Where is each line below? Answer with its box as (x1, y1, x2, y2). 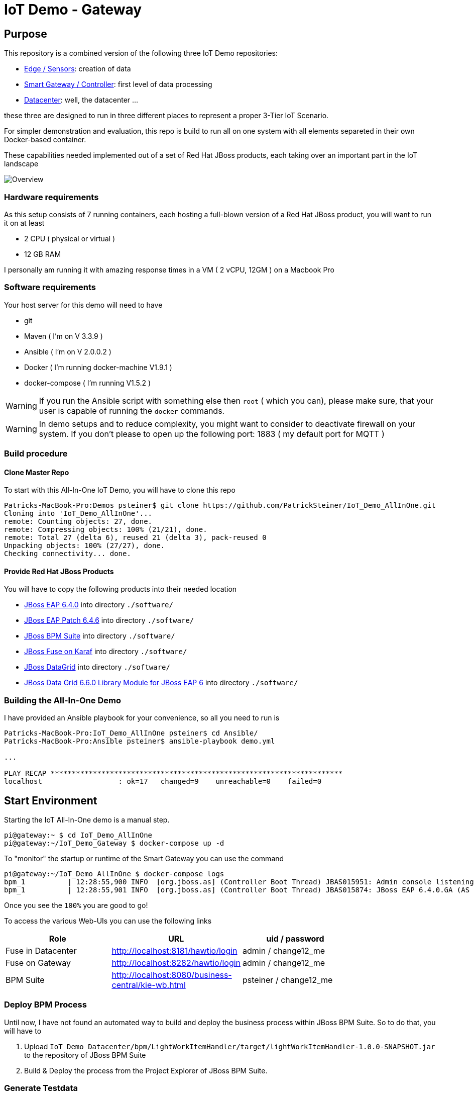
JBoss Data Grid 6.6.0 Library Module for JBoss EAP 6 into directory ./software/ (24, 678, 298, 687)
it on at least (4, 218, 45, 227)
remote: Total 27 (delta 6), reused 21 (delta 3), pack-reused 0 (4, 533, 267, 542)
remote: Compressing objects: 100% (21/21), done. (4, 525, 207, 534)
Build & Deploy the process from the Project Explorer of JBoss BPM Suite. (24, 1066, 268, 1075)
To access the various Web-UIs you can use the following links (4, 917, 212, 926)
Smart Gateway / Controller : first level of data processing (24, 80, 212, 89)
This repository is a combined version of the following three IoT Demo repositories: (4, 49, 278, 58)
